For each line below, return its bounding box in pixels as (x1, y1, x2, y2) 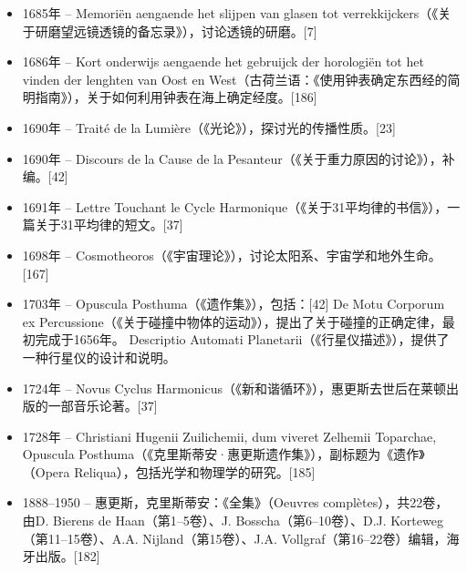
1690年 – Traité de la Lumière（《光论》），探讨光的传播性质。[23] (22, 117, 396, 137)
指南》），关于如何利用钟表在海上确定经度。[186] (35, 87, 317, 107)
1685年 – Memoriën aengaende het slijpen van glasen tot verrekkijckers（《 (22, 4, 439, 22)
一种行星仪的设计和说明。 (22, 347, 176, 366)
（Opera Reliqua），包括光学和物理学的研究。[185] (22, 462, 316, 481)
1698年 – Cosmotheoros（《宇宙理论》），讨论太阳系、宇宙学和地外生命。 (22, 245, 441, 264)
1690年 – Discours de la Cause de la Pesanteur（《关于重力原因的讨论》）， (22, 148, 442, 168)
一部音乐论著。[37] (47, 396, 158, 415)
